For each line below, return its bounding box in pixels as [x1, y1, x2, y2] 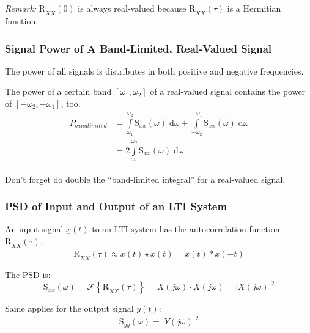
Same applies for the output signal [5, 302, 134, 315]
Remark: [5, 2, 37, 14]
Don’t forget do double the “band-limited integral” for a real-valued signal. [5, 172, 286, 185]
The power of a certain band [5, 85, 112, 98]
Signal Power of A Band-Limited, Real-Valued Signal [5, 40, 272, 56]
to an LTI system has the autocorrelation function [92, 222, 280, 235]
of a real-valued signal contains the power [150, 85, 306, 98]
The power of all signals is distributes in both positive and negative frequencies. [5, 64, 304, 77]
